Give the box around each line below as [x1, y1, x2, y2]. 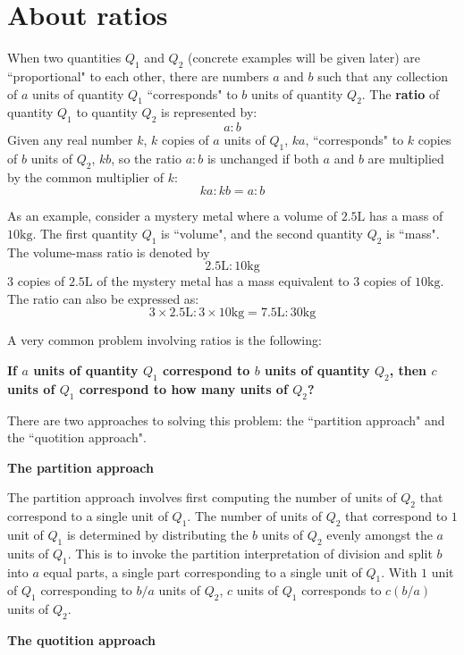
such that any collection [317, 66, 449, 85]
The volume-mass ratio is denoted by [7, 242, 210, 261]
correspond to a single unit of [7, 507, 168, 525]
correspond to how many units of [79, 379, 288, 398]
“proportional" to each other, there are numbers [7, 66, 269, 85]
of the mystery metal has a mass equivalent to [97, 272, 350, 290]
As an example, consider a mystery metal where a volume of [7, 206, 337, 225]
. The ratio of [361, 84, 440, 103]
